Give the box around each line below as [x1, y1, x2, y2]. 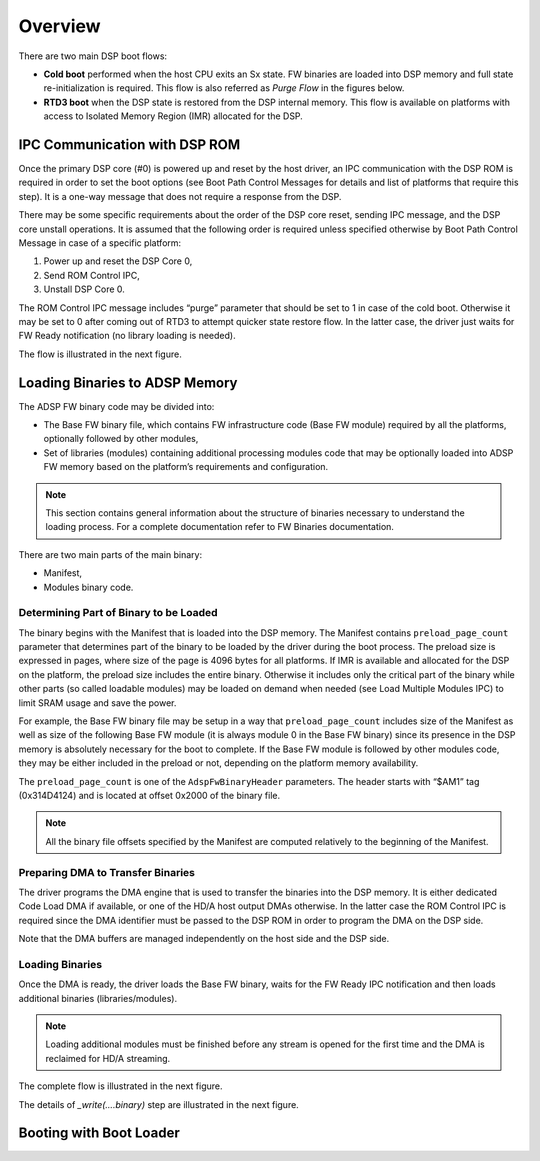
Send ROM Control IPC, [43, 269, 140, 281]
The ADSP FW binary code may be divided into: [18, 400, 215, 412]
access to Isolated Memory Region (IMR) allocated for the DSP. [43, 110, 304, 122]
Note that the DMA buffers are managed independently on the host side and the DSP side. [18, 933, 390, 945]
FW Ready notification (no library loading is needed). [18, 330, 236, 342]
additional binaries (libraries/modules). [18, 992, 178, 1004]
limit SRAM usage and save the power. [18, 696, 177, 709]
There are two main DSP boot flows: [18, 50, 168, 62]
